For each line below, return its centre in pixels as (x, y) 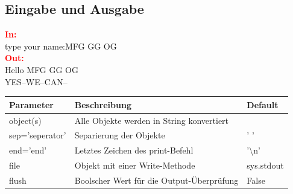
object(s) (25, 120)
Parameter (31, 104)
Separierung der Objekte (120, 135)
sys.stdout (265, 165)
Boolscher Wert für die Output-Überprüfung (156, 180)
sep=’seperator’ (38, 135)
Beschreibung (103, 104)
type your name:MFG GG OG (61, 46)
